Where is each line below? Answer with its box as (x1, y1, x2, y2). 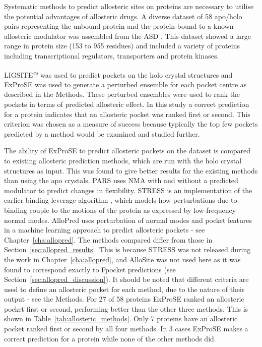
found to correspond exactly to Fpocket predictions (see (4, 264, 176, 274)
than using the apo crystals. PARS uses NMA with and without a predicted (4, 175, 238, 186)
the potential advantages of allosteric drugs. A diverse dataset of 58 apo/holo (4, 11, 242, 21)
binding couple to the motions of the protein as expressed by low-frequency (4, 204, 236, 215)
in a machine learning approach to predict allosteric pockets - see (4, 224, 205, 235)
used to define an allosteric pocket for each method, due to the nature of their (4, 283, 245, 294)
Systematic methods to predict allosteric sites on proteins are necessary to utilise (4, 1, 254, 11)
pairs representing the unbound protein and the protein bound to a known (4, 21, 234, 31)
